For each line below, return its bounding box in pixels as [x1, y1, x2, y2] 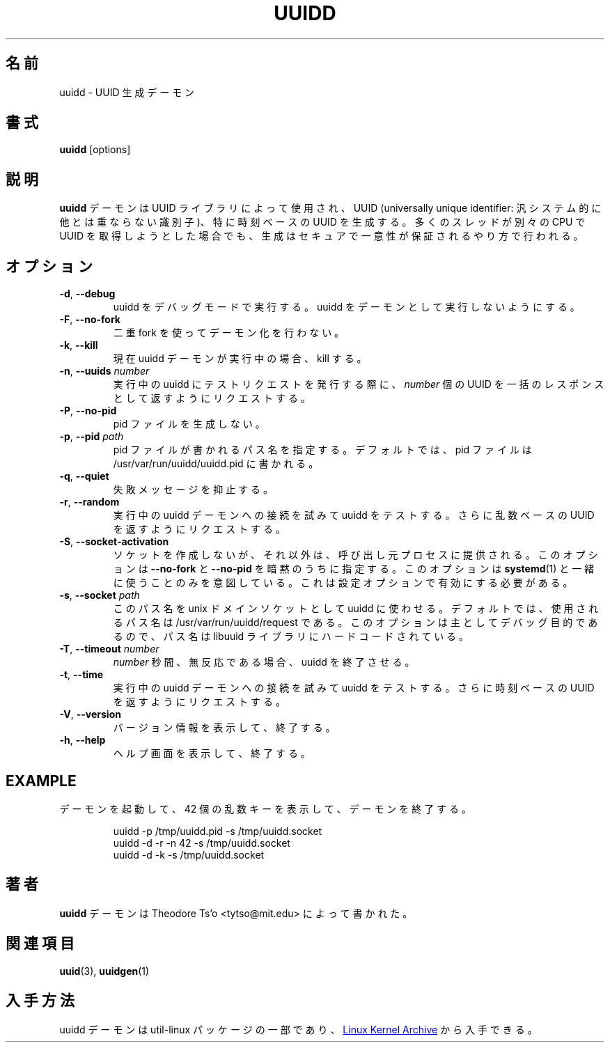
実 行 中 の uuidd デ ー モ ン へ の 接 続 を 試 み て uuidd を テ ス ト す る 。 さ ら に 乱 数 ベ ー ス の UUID [113, 509, 595, 522]
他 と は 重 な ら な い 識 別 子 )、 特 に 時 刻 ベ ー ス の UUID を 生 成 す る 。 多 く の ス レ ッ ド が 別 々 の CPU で [59, 216, 586, 228]
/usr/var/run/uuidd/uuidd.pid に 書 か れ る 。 [113, 457, 319, 470]
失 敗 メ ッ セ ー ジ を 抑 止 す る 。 [113, 483, 274, 496]
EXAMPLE [6, 772, 77, 790]
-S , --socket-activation [59, 535, 169, 548]
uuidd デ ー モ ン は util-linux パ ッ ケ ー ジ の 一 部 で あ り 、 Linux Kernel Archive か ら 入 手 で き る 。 [59, 1023, 538, 1035]
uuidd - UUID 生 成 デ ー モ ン [59, 86, 195, 98]
